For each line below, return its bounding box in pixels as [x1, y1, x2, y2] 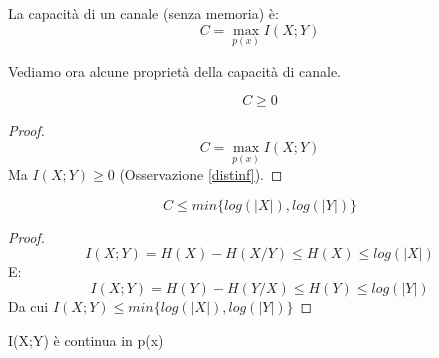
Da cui [8, 296, 49, 316]
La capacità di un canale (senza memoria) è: [8, 3, 279, 23]
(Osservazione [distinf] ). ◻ [119, 164, 283, 185]
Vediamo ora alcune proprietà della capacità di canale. [8, 60, 342, 81]
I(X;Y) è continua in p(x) [8, 329, 164, 350]
